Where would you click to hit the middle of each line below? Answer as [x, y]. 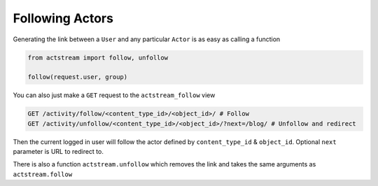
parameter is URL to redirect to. [58, 152]
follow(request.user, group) [78, 77]
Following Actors [63, 18]
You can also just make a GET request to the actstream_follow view [114, 95]
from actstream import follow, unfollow [98, 57]
